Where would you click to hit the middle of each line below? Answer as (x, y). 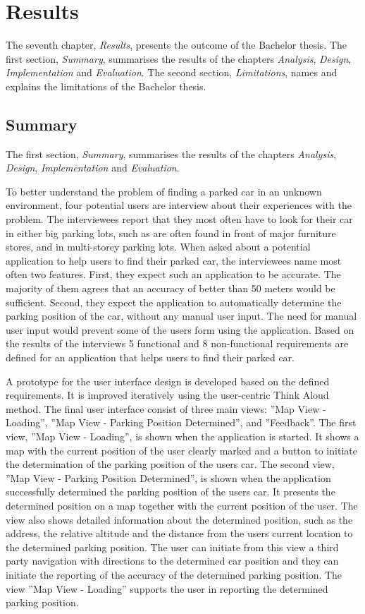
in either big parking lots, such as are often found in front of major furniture (171, 233)
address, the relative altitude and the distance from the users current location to (179, 533)
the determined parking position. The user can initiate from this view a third (172, 547)
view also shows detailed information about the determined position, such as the (179, 519)
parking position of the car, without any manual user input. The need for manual (181, 316)
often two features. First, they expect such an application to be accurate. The (173, 274)
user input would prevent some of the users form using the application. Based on (180, 329)
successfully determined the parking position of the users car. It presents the (171, 492)
